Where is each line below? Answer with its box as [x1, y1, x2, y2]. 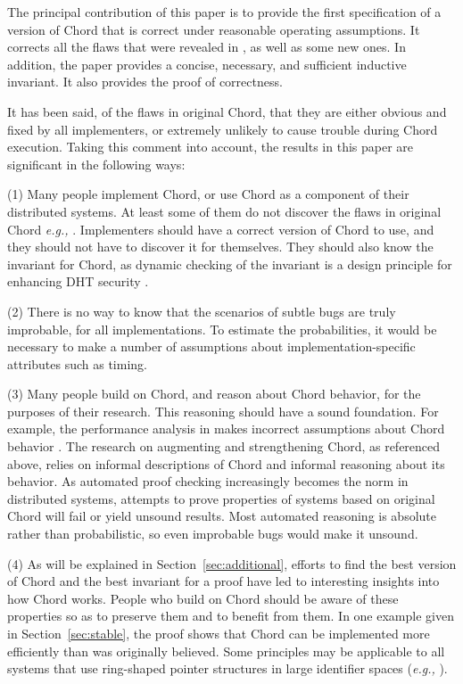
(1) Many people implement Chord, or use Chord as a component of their [7, 185, 409, 203]
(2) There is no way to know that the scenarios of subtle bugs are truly [7, 301, 396, 320]
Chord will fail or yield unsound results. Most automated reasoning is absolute [7, 507, 437, 525]
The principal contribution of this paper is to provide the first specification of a [7, 3, 442, 21]
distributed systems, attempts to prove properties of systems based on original [7, 489, 435, 507]
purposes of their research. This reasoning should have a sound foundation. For [7, 401, 439, 420]
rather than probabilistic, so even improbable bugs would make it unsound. [7, 524, 418, 543]
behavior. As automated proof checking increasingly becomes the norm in [7, 472, 409, 490]
